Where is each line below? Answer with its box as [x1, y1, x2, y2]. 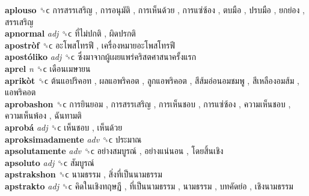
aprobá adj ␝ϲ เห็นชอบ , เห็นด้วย [5, 120, 123, 133]
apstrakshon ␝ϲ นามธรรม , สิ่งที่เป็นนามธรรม [5, 168, 162, 180]
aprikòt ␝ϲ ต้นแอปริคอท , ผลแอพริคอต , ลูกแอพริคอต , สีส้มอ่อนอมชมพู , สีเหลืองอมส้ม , [5, 74, 299, 86]
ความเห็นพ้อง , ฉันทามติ [5, 109, 82, 122]
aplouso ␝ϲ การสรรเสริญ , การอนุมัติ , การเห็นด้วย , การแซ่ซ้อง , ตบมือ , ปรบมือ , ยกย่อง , [5, 4, 305, 16]
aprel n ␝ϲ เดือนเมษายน [5, 62, 91, 74]
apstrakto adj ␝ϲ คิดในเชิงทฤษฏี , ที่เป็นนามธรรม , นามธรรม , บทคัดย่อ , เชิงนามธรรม [5, 179, 293, 192]
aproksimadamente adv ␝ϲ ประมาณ [5, 132, 142, 145]
